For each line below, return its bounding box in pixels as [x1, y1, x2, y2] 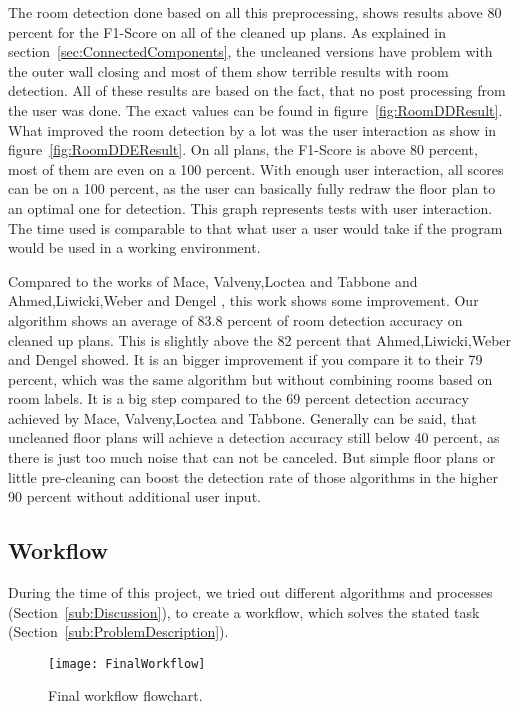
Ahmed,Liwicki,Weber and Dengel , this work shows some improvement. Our [8, 290, 479, 311]
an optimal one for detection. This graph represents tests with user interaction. [8, 197, 493, 218]
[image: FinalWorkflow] [48, 656, 206, 671]
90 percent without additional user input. [8, 486, 261, 507]
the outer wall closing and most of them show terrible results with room [8, 60, 449, 81]
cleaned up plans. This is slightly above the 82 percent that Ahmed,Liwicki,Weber [8, 329, 512, 350]
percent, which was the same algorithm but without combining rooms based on [8, 368, 493, 389]
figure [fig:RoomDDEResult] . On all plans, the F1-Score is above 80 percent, [8, 139, 478, 160]
